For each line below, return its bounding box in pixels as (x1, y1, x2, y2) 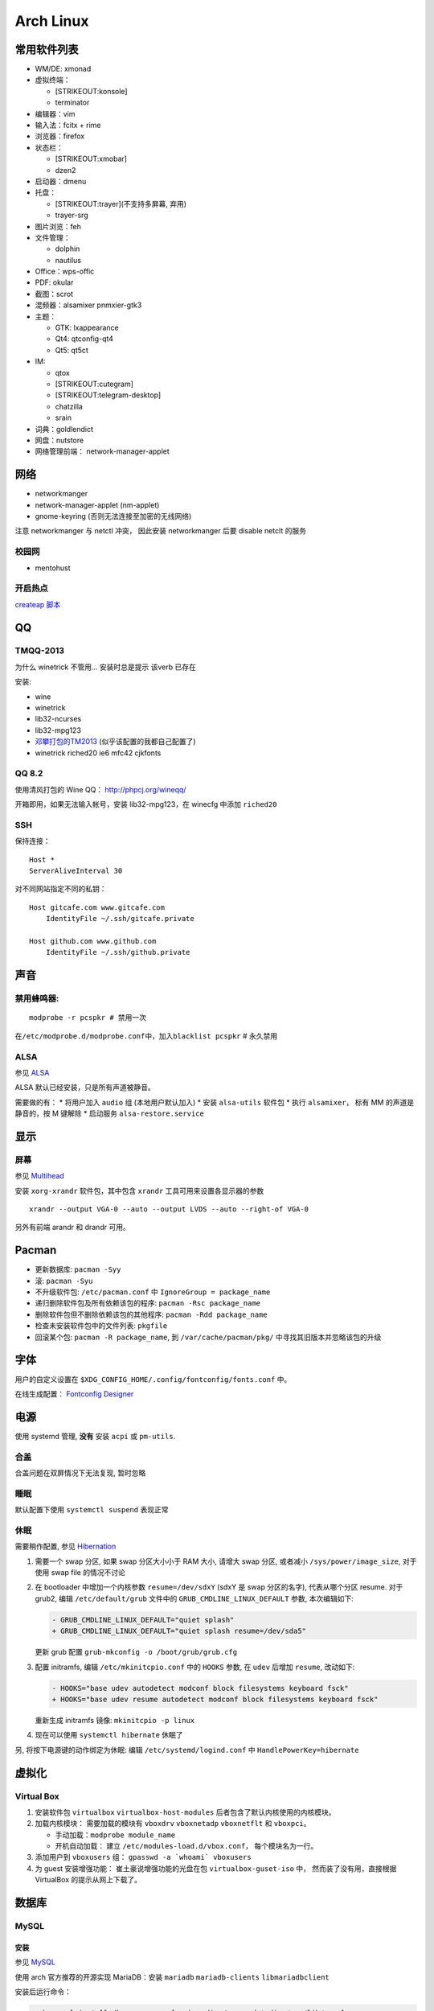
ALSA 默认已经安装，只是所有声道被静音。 (14, 1083, 156, 1092)
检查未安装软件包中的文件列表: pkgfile (35, 1321, 168, 1330)
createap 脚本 (14, 599, 61, 609)
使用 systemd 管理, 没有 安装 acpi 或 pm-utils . (14, 1431, 176, 1441)
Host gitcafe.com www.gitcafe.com (29, 903, 165, 912)
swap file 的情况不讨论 (51, 1568, 126, 1577)
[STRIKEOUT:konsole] (55, 86, 128, 96)
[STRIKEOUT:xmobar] (55, 154, 128, 164)
